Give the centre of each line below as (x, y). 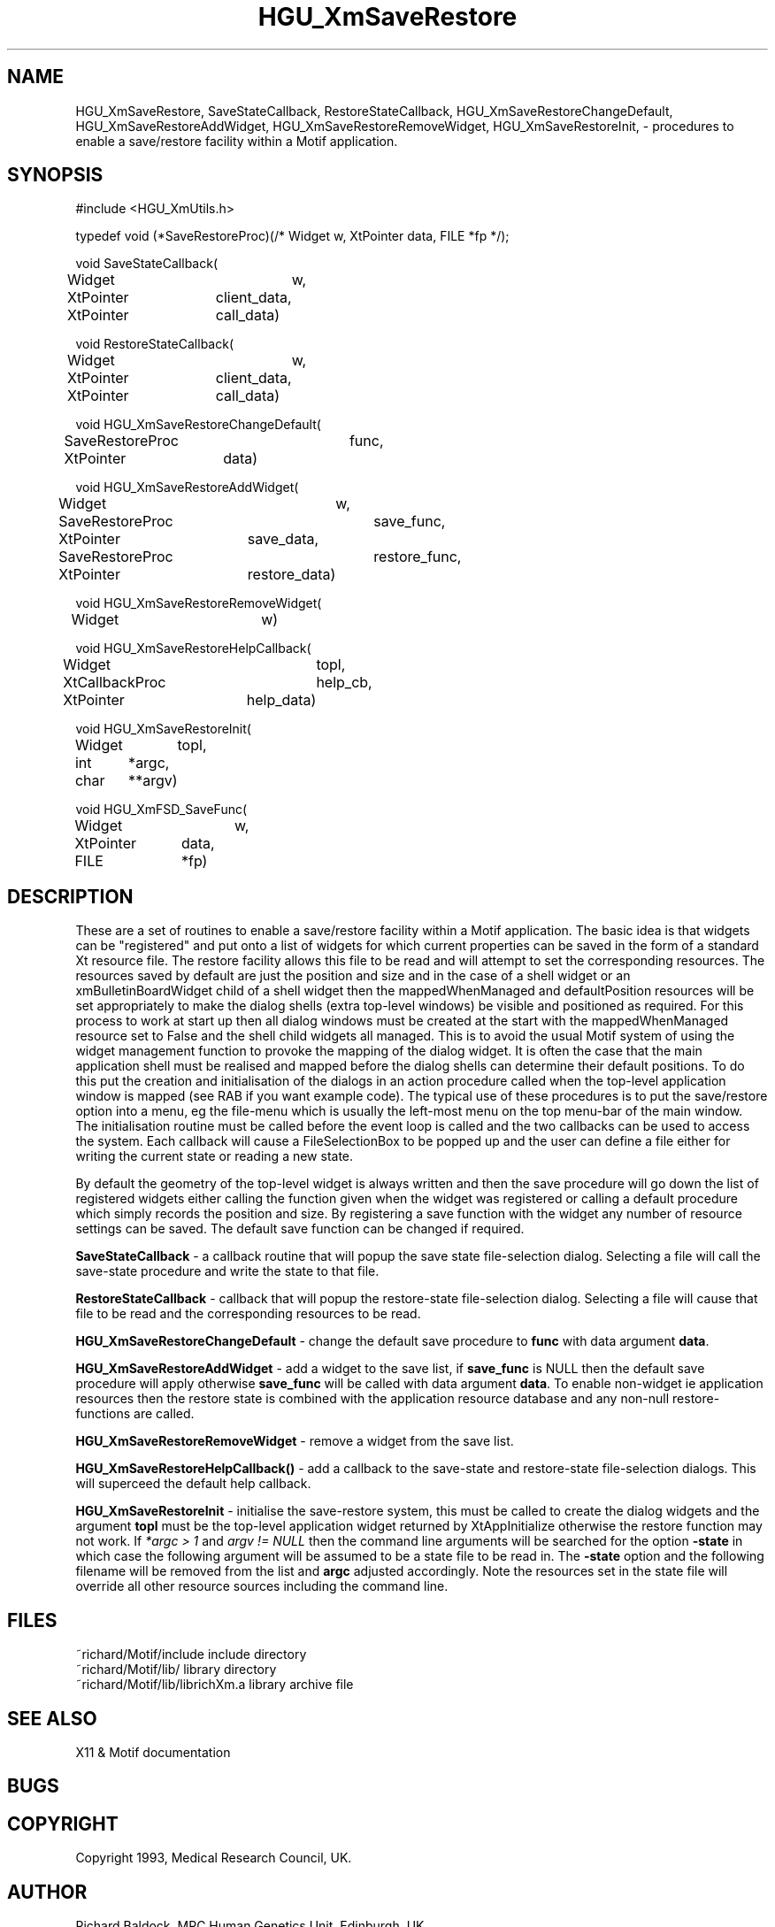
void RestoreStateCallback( (154, 344)
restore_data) (292, 575)
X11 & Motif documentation (153, 1752)
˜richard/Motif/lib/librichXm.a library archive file (215, 1685)
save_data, (283, 539)
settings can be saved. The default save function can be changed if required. (300, 1229)
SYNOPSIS (55, 175)
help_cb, (344, 683)
